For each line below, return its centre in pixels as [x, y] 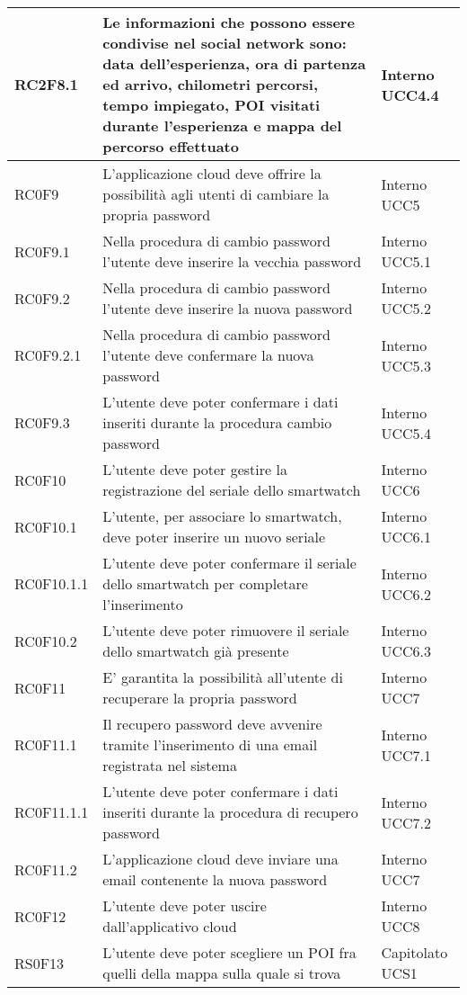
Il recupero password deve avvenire [212, 724]
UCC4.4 [410, 94]
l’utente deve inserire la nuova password [228, 308]
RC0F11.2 [46, 869]
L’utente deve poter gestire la [195, 469]
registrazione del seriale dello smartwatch [232, 490]
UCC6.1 [406, 537]
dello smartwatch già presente [196, 651]
